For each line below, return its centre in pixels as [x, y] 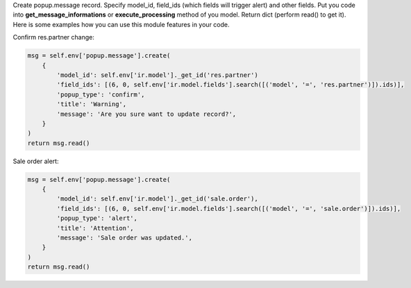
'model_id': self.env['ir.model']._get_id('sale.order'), [157, 199]
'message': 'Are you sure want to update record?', [146, 114]
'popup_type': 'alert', [97, 218]
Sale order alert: [36, 161]
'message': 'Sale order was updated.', [124, 237]
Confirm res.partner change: [54, 37]
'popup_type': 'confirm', [101, 94]
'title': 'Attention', [95, 228]
